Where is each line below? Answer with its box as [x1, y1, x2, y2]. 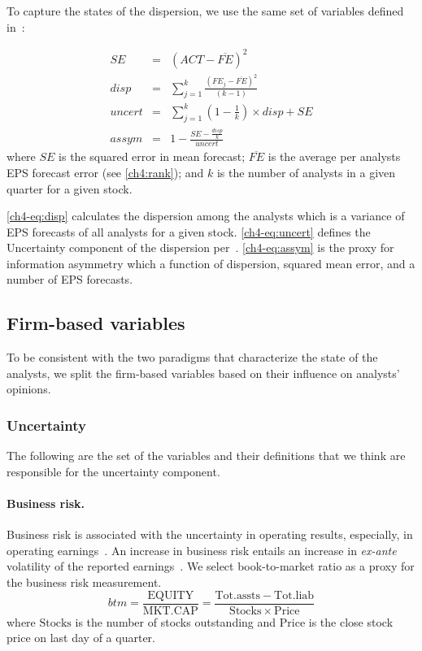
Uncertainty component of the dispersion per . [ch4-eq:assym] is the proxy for [7, 239, 394, 256]
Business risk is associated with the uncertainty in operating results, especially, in [7, 526, 413, 543]
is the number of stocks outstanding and [75, 613, 276, 630]
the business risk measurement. [7, 574, 162, 591]
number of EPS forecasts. [7, 271, 133, 288]
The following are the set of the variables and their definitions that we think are [7, 447, 406, 464]
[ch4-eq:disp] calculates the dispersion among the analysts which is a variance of [7, 207, 405, 224]
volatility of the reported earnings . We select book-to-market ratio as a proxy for [7, 558, 415, 575]
